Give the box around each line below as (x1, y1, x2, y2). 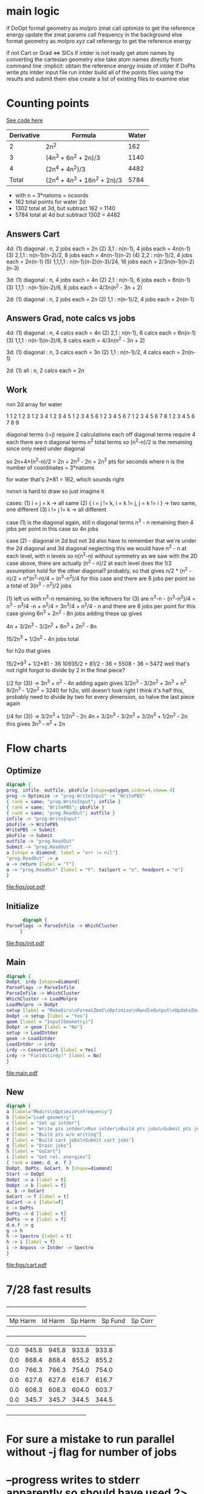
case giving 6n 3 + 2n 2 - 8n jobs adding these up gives (6, 609, 143, 617)
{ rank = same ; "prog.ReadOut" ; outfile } (6, 810, 115, 816)
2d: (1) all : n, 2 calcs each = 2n (6, 367, 85, 374)
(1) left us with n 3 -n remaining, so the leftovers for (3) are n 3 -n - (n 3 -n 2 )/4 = (6, 593, 196, 602)
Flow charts (6, 742, 67, 755)
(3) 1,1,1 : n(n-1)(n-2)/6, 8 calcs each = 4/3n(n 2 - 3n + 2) (6, 336, 145, 344)
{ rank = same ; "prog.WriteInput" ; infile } (6, 799, 121, 805)
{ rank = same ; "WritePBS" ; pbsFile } (6, 804, 104, 810)
